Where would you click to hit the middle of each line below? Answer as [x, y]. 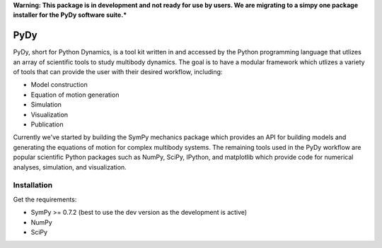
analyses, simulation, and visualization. [70, 167]
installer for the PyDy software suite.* [70, 15]
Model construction [59, 85]
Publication [47, 124]
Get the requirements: [45, 199]
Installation [33, 185]
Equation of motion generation [75, 95]
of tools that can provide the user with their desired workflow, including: [118, 72]
